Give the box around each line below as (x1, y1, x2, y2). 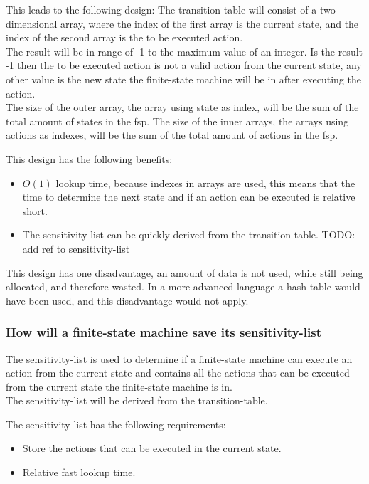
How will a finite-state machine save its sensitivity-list (6, 323, 322, 341)
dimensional (6, 16, 58, 31)
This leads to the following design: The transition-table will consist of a (6, 2, 317, 16)
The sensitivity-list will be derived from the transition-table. (6, 393, 268, 408)
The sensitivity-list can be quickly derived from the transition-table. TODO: (22, 227, 355, 242)
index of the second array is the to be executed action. (6, 30, 243, 45)
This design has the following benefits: (6, 151, 173, 166)
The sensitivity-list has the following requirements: (6, 416, 226, 431)
